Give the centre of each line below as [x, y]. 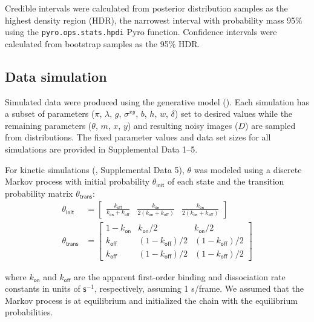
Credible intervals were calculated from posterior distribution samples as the [146, 8]
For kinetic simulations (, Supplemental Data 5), [95, 169]
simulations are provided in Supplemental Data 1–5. [101, 149]
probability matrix [39, 193]
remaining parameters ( [48, 125]
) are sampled [270, 125]
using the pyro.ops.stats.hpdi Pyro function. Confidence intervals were [141, 32]
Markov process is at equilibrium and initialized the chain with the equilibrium [151, 300]
